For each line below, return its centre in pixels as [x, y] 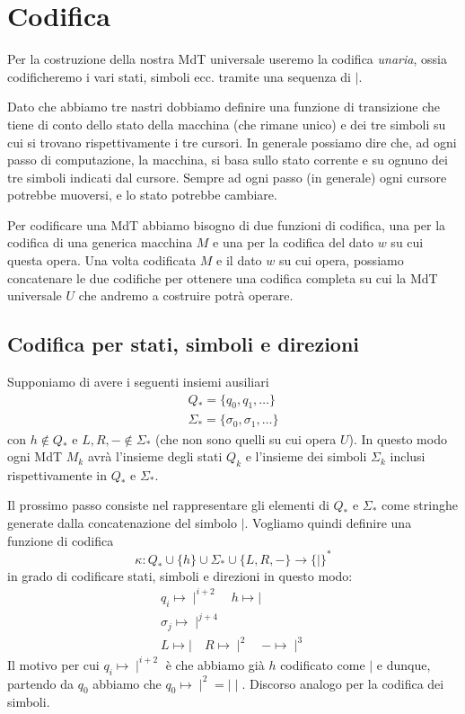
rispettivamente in [57, 474]
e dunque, [404, 664]
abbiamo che [127, 683]
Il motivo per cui [53, 664]
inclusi [408, 456]
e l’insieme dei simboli [306, 456]
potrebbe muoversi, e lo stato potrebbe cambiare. [142, 195]
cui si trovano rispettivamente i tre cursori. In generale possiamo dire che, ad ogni [232, 142]
